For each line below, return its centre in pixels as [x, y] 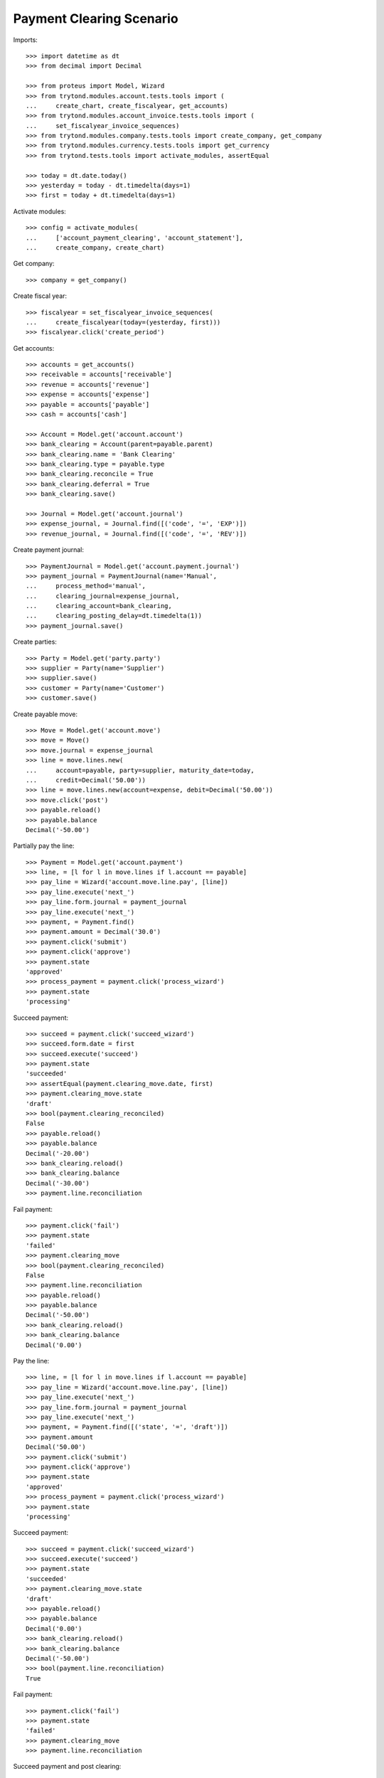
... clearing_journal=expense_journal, [103, 596]
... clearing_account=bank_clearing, [99, 606]
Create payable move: [46, 714]
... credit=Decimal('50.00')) [86, 780]
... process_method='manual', [86, 586]
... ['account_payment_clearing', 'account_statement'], [134, 238]
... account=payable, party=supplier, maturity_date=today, [140, 770]
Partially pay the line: [44, 846]
